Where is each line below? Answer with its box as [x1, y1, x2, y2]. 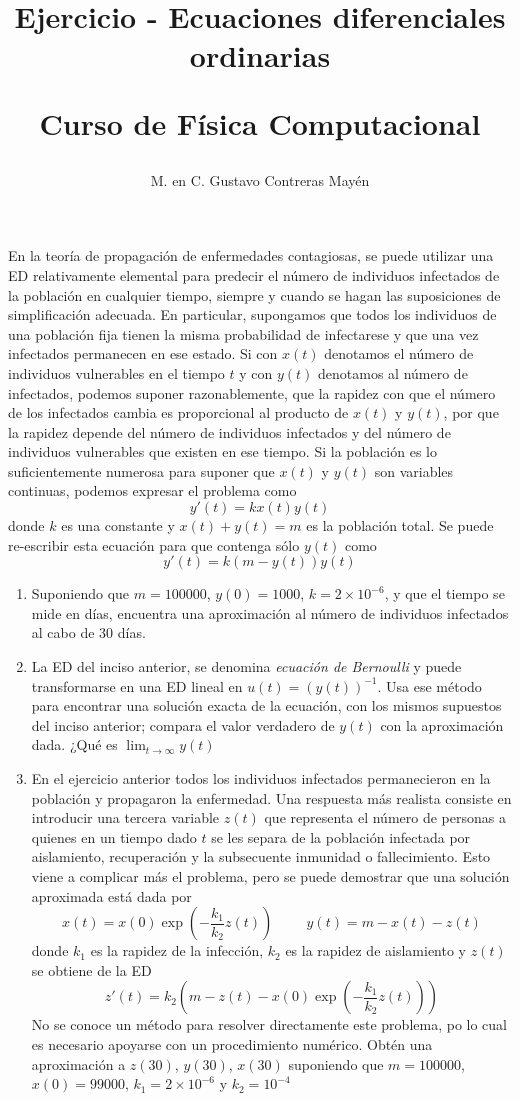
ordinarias [189, 35, 331, 76]
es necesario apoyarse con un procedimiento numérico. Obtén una [31, 1033, 433, 1054]
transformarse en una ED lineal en [31, 675, 243, 696]
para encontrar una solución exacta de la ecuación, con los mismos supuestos [31, 695, 502, 716]
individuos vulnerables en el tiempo [8, 362, 225, 383]
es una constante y [61, 515, 175, 536]
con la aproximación [380, 714, 504, 735]
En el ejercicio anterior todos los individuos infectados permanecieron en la [31, 768, 491, 788]
